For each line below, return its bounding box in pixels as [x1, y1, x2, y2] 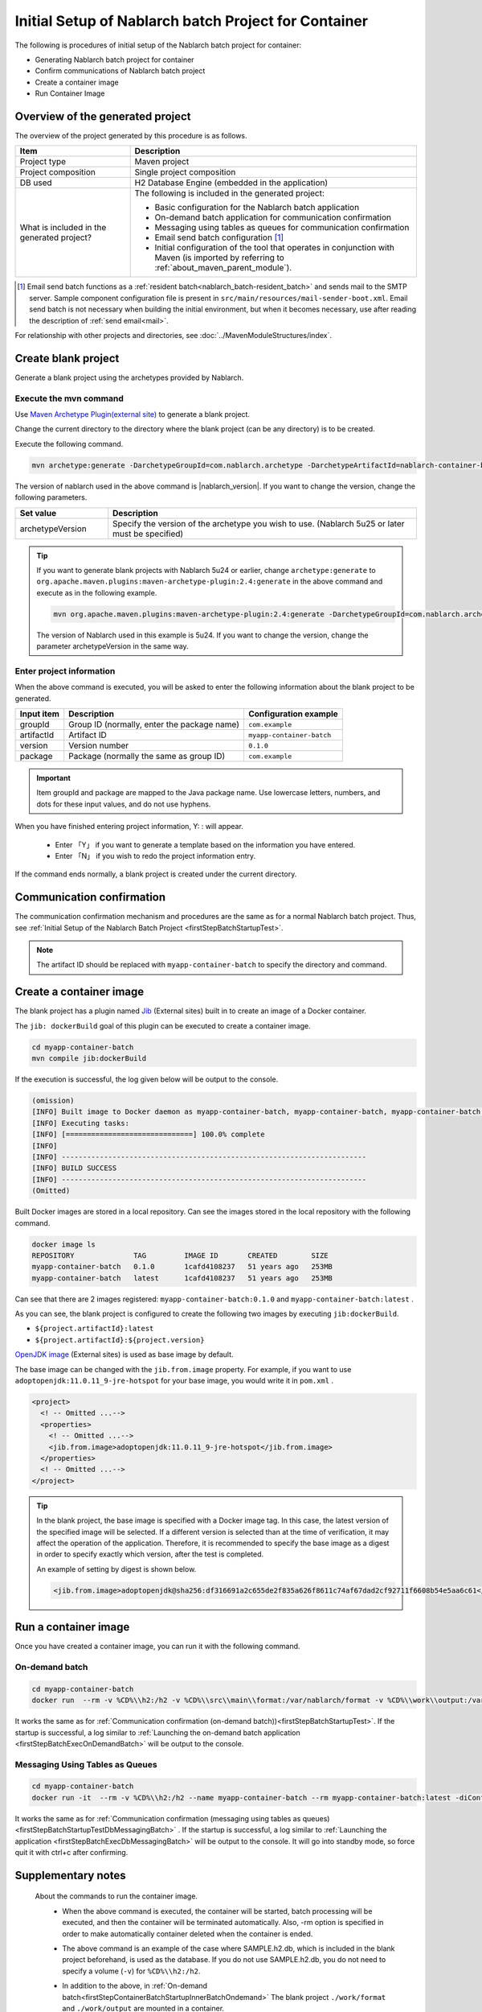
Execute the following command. [14, 439, 124, 448]
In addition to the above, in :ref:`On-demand [62, 1981, 208, 1991]
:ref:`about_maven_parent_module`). [154, 262, 292, 274]
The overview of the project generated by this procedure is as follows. [14, 131, 248, 141]
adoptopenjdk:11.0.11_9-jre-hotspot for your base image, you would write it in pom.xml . [14, 1376, 333, 1386]
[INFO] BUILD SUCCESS [31, 1164, 117, 1173]
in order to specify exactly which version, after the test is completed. [36, 1549, 264, 1559]
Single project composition [134, 167, 236, 178]
